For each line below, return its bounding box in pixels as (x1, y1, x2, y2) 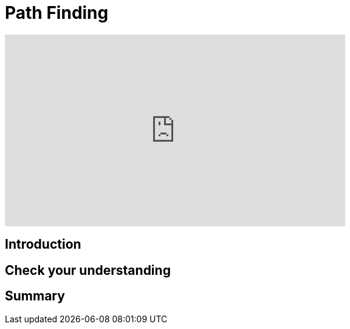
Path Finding (5, 2, 109, 23)
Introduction (5, 237, 81, 252)
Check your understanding (5, 262, 171, 278)
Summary (5, 288, 65, 304)
